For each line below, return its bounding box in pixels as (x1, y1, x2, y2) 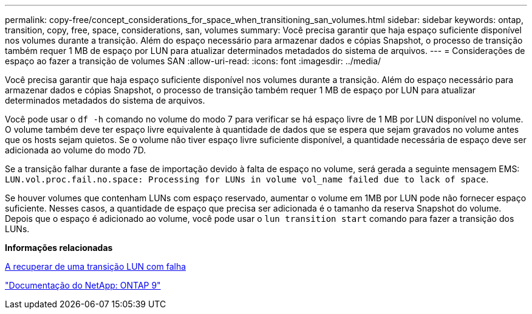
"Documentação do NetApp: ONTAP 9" (5, 280, 161, 290)
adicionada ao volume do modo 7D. (5, 145, 146, 155)
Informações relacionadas (5, 242, 113, 253)
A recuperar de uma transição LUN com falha (5, 261, 186, 272)
